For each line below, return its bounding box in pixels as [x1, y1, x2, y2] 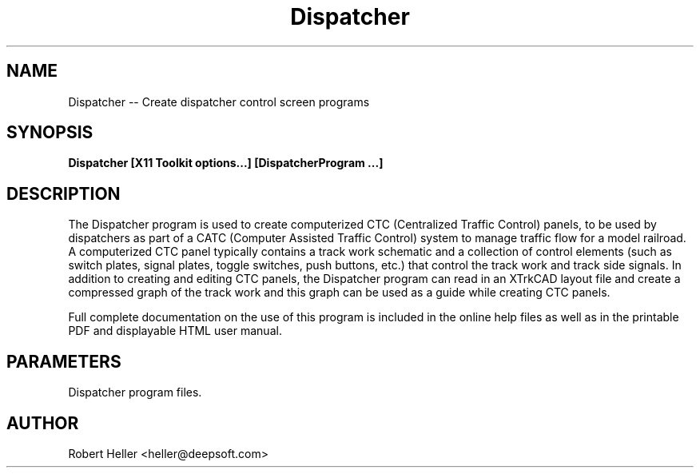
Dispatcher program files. [68, 385, 202, 400]
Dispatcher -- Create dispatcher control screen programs [68, 94, 370, 109]
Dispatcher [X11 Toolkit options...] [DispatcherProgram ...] [68, 156, 384, 170]
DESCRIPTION [6, 183, 121, 204]
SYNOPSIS [6, 122, 93, 143]
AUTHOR [6, 412, 79, 433]
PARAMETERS [6, 351, 121, 372]
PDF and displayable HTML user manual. [68, 324, 282, 338]
